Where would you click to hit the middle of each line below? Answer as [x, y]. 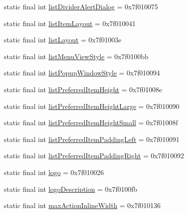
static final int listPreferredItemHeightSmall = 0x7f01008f [91, 123]
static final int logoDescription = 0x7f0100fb [71, 189]
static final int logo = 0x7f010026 [54, 172]
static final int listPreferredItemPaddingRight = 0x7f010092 [94, 156]
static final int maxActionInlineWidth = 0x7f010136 [82, 205]
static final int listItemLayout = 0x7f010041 [70, 23]
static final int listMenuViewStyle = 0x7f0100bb [76, 56]
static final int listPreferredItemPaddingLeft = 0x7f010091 [92, 139]
